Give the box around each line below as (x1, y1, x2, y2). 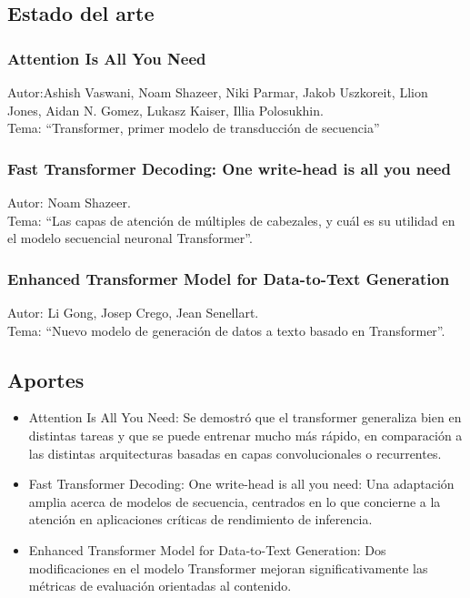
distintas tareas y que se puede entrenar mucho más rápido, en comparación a (28, 425, 463, 444)
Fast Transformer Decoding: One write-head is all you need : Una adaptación (28, 474, 455, 493)
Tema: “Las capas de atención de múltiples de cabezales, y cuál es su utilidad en (7, 210, 455, 229)
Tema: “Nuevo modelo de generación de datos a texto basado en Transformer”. (7, 320, 445, 340)
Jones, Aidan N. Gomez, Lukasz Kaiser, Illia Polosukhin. (7, 100, 324, 119)
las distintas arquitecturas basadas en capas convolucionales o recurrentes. (28, 443, 442, 462)
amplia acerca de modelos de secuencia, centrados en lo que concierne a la (28, 492, 441, 511)
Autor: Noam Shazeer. (7, 193, 131, 211)
